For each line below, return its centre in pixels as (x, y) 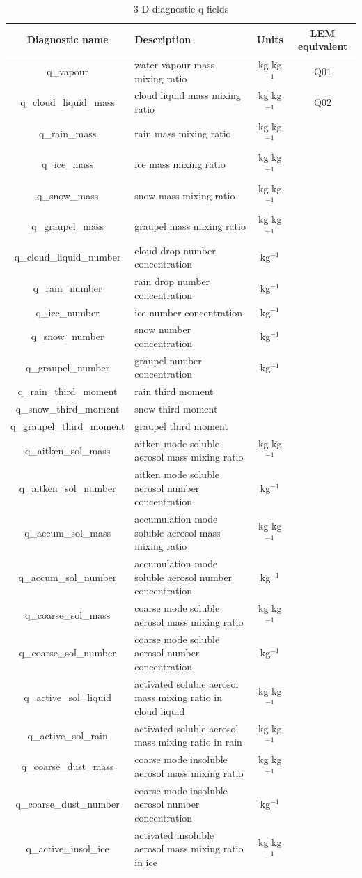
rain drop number (172, 281)
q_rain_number (68, 287)
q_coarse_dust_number (68, 804)
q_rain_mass (68, 133)
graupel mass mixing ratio (190, 226)
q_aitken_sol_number (68, 487)
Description (163, 39)
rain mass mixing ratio (183, 133)
